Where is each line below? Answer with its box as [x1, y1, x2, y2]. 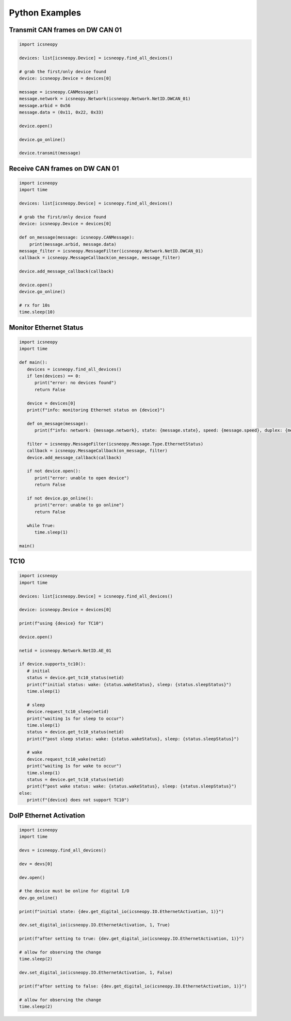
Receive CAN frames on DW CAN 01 [9, 164, 119, 172]
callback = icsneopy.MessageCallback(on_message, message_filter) [19, 255, 180, 261]
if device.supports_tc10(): [19, 661, 86, 667]
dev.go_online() [19, 895, 58, 901]
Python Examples [9, 7, 81, 18]
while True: [27, 522, 55, 528]
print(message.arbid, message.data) [29, 241, 116, 247]
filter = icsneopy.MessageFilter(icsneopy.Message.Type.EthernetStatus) [27, 441, 204, 447]
